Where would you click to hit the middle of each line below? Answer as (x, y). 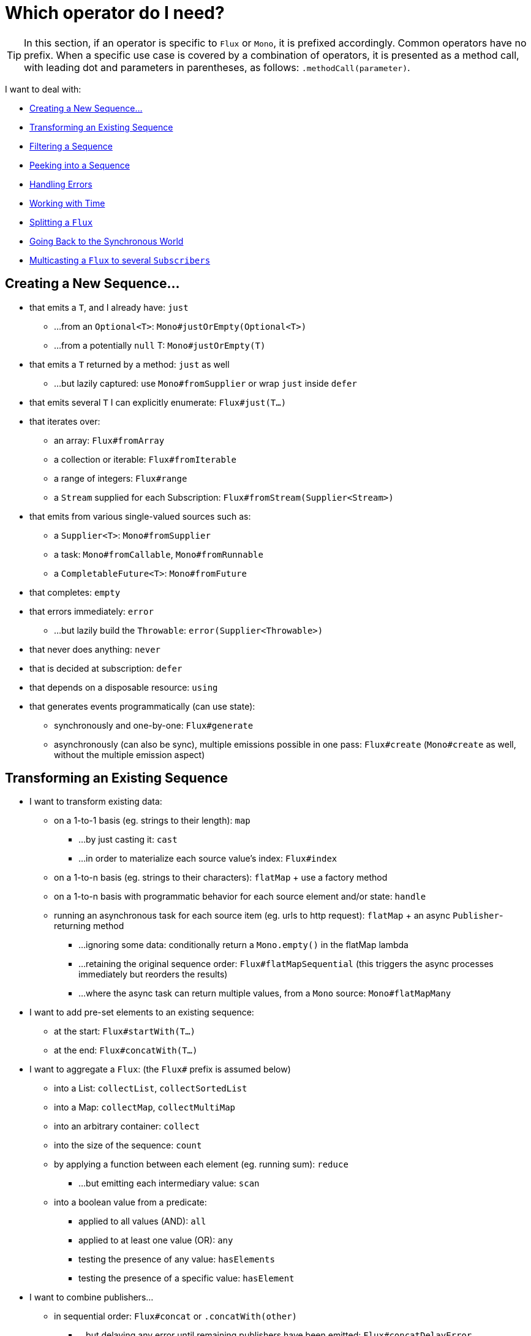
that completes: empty (75, 592)
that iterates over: (65, 421)
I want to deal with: (43, 89)
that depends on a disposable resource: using (124, 687)
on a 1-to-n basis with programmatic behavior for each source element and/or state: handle (240, 897)
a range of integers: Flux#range (121, 478)
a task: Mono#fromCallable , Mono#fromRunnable (159, 554)
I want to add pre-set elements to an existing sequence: (142, 1012)
